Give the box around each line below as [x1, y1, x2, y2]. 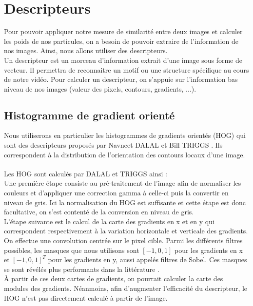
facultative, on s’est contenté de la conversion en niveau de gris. [4, 207, 194, 217]
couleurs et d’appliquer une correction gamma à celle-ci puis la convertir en [4, 188, 229, 198]
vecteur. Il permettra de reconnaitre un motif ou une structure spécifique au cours [4, 64, 249, 75]
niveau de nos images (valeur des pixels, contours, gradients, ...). [4, 83, 196, 94]
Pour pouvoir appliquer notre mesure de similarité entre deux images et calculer [4, 26, 243, 37]
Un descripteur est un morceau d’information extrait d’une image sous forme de [4, 55, 242, 65]
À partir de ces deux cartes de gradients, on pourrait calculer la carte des [4, 273, 223, 284]
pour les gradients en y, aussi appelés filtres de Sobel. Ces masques [48, 254, 247, 265]
